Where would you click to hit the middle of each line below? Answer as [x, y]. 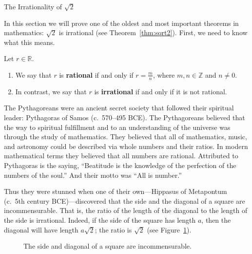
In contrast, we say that [51, 91]
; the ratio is [113, 229]
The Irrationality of [33, 6]
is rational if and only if [96, 74]
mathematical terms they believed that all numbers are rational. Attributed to [121, 156]
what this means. [29, 42]
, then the [216, 220]
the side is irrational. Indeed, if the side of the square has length [100, 220]
